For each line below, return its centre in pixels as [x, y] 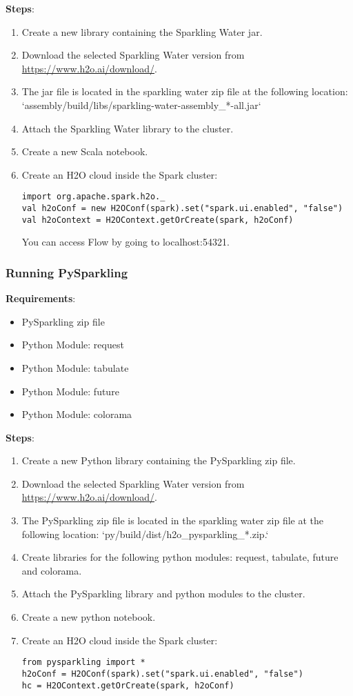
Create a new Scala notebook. [85, 151]
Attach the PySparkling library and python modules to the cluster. [163, 594]
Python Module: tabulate [75, 367]
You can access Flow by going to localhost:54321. [125, 242]
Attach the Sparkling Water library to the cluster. [128, 128]
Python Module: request [73, 345]
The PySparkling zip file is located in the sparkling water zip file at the [173, 520]
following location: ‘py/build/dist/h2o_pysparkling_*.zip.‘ [145, 534]
